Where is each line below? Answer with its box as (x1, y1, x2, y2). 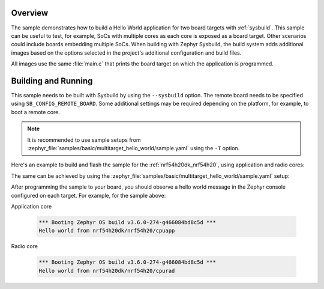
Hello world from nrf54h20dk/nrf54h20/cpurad (38, 267, 175, 274)
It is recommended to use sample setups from (27, 136, 141, 144)
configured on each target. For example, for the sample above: (11, 192, 166, 199)
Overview (11, 8, 49, 18)
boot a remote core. (11, 108, 60, 115)
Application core (11, 202, 52, 210)
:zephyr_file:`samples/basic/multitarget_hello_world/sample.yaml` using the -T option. (27, 144, 240, 151)
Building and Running (11, 76, 93, 86)
